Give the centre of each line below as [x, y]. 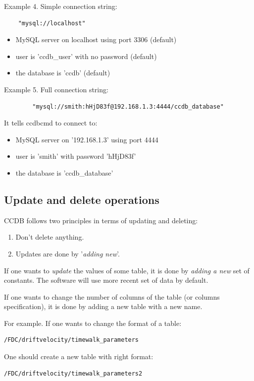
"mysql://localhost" [52, 23]
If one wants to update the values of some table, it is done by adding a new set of [127, 270]
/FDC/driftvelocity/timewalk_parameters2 [73, 373]
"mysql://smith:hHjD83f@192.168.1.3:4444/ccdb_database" [128, 106]
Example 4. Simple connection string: [61, 6]
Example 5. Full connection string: [56, 89]
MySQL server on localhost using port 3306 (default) [96, 39]
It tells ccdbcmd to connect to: [51, 123]
